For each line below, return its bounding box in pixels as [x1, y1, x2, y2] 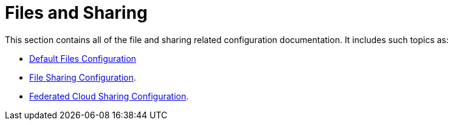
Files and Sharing [5, 2, 148, 23]
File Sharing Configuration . [29, 72, 137, 83]
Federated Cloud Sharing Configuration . [29, 90, 189, 101]
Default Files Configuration [29, 53, 137, 64]
